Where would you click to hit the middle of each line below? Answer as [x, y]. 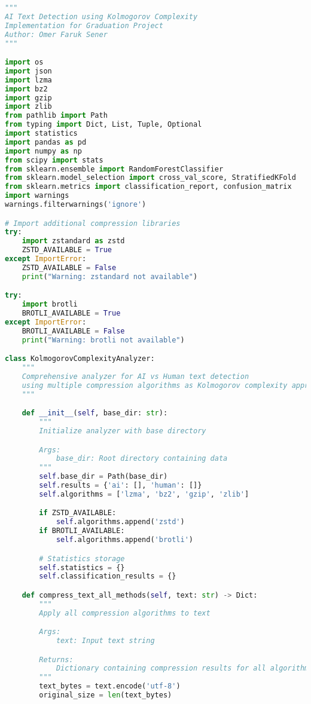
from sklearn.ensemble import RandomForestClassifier [114, 169]
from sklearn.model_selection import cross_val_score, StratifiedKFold [150, 178]
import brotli [50, 304]
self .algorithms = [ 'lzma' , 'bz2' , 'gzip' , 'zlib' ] [144, 494]
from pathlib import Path [56, 116]
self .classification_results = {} [108, 576]
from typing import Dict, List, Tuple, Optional [103, 125]
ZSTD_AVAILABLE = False [69, 267]
